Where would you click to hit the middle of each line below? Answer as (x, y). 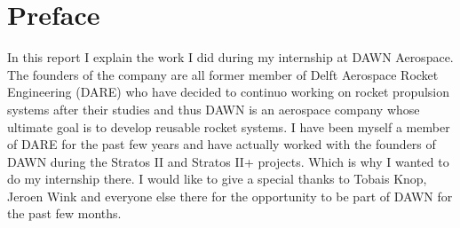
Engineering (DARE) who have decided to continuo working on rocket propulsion (229, 92)
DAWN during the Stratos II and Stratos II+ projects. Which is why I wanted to (228, 161)
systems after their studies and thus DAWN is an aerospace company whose (214, 109)
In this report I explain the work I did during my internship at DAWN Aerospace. (230, 57)
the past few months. (64, 213)
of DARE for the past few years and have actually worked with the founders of (222, 144)
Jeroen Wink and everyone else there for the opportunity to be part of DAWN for (230, 196)
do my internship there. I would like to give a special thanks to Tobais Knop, (217, 179)
